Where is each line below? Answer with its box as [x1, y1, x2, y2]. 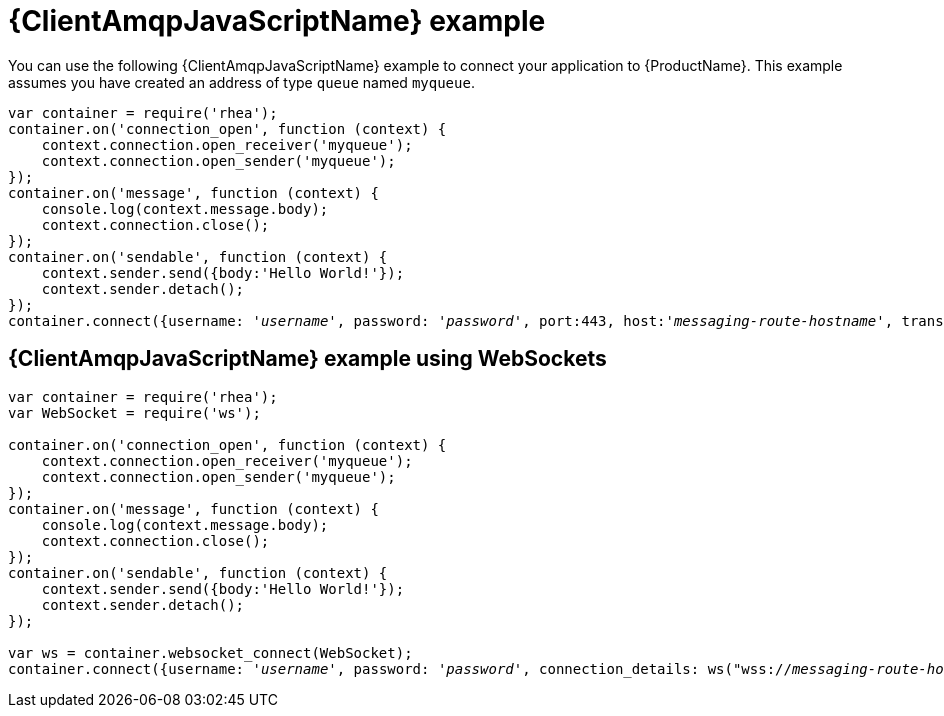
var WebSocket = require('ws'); [8, 404, 261, 421]
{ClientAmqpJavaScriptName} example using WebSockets [8, 346, 607, 372]
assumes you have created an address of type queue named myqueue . [8, 73, 475, 91]
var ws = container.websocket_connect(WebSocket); [8, 644, 413, 661]
